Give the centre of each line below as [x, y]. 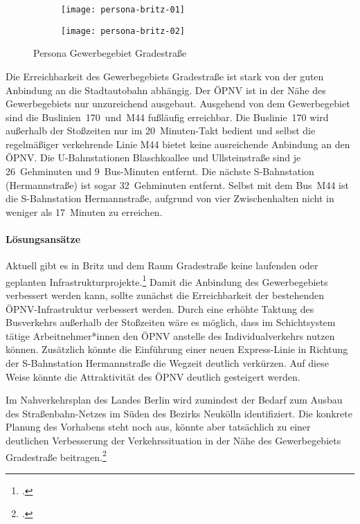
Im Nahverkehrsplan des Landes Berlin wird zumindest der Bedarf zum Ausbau [174, 400]
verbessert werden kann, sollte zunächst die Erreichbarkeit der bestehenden [165, 295]
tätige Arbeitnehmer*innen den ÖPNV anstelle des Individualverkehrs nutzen [170, 335]
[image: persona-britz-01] [123, 10]
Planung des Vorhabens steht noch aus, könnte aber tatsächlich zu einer [158, 427]
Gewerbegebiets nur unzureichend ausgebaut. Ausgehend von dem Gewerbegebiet [178, 103]
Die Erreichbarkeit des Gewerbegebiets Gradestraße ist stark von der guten [165, 76]
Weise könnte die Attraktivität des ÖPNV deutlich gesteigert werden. [153, 376]
